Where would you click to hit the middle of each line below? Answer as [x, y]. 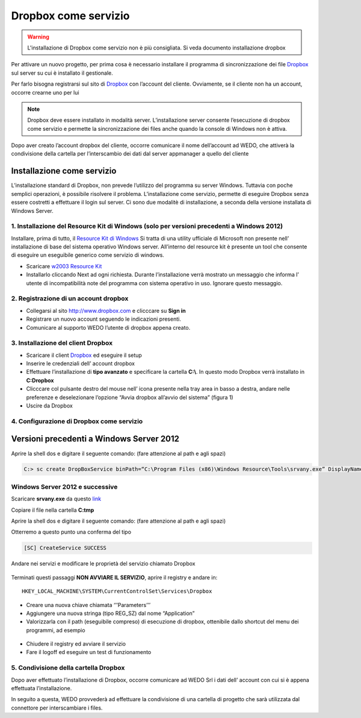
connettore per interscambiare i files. [57, 708]
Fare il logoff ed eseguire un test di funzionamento [89, 652]
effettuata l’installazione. [42, 688]
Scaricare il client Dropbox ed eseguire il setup [84, 355]
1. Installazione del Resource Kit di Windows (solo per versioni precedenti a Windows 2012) [147, 226]
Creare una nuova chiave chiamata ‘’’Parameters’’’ [88, 605]
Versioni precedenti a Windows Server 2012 [95, 439]
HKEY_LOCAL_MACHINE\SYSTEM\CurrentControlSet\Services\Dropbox [117, 591]
